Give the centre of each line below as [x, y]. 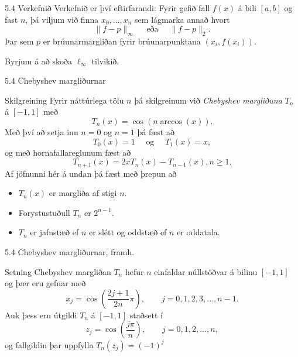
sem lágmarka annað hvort [182, 19]
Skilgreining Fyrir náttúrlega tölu [64, 100]
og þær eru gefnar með [45, 283]
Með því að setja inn [42, 131]
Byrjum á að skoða [39, 61]
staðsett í [146, 315]
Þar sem [19, 41]
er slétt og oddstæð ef [128, 232]
